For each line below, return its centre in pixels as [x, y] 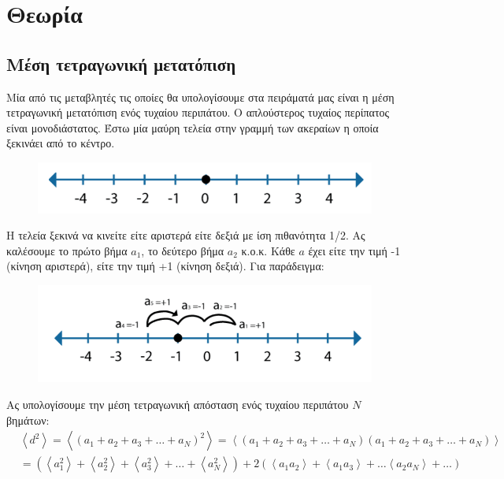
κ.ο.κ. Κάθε [268, 250]
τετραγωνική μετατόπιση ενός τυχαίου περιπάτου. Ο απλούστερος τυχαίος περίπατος [198, 112]
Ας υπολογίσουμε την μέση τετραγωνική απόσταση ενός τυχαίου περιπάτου [178, 405]
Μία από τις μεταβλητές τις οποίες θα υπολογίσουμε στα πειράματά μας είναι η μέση [200, 97]
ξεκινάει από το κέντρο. [61, 143]
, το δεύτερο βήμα [183, 250]
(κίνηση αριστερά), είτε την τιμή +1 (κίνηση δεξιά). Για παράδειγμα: [165, 266]
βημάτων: [28, 420]
